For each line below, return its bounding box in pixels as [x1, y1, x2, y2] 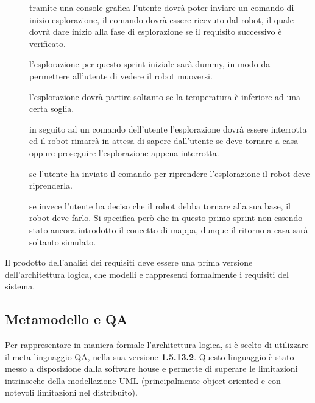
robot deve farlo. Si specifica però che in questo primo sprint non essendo [29, 211, 303, 224]
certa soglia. [29, 102, 74, 115]
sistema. [5, 280, 35, 292]
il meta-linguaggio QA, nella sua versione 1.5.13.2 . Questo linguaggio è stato [5, 350, 294, 363]
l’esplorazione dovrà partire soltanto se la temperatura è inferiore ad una [29, 90, 301, 103]
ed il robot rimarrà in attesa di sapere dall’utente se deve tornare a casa [29, 134, 299, 147]
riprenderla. [29, 179, 73, 192]
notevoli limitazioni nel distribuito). [5, 386, 138, 399]
